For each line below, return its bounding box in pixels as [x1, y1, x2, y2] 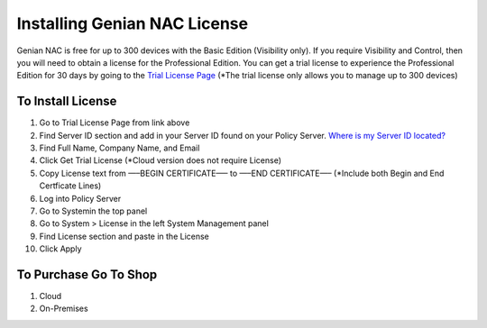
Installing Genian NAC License [16, 14, 248, 33]
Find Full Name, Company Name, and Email [39, 142, 200, 153]
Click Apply [39, 243, 82, 254]
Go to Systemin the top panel [39, 205, 148, 216]
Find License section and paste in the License [39, 231, 209, 241]
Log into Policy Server [39, 193, 122, 204]
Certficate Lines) [39, 180, 102, 191]
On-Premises [39, 303, 89, 314]
